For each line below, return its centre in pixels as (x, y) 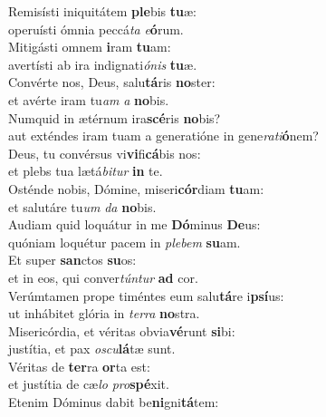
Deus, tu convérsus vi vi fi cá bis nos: (105, 153)
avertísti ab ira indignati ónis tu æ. (103, 64)
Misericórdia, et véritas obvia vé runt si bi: (122, 330)
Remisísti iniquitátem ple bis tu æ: (102, 11)
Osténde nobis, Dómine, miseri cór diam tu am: (136, 188)
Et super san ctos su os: (72, 260)
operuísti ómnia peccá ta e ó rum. (96, 29)
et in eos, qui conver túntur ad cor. (103, 277)
